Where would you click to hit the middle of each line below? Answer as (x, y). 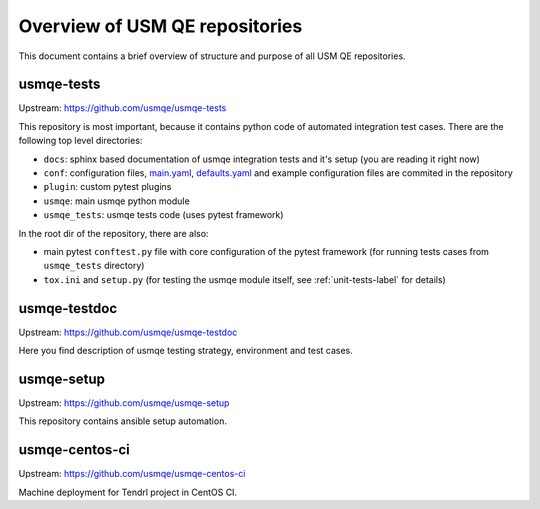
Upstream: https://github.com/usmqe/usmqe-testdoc (128, 332)
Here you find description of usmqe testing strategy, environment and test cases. (186, 351)
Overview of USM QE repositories (160, 26)
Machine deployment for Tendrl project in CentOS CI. (128, 492)
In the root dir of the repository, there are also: (113, 233)
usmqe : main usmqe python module (116, 201)
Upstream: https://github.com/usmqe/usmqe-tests (122, 108)
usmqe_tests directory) (94, 266)
